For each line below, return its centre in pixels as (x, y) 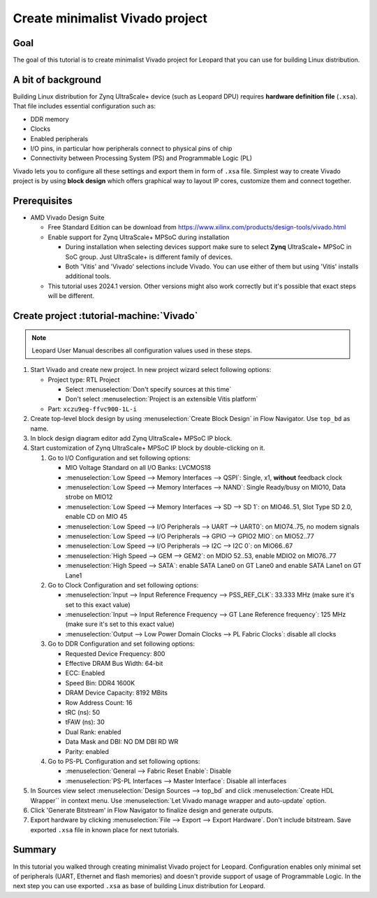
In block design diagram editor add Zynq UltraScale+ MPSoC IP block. (131, 439)
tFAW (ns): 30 (85, 722)
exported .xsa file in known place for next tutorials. (105, 829)
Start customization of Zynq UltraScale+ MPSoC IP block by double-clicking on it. (148, 448)
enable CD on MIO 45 (96, 517)
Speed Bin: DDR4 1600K (100, 683)
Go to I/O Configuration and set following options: (119, 457)
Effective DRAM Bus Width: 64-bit (114, 664)
